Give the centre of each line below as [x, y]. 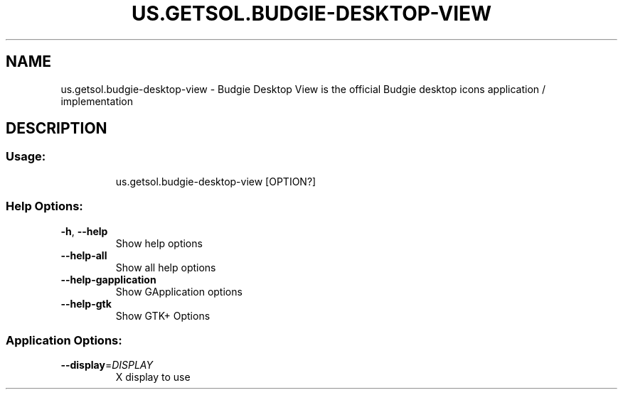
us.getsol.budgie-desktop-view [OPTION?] [216, 181]
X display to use [153, 377]
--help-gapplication [108, 279]
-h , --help [84, 231]
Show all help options [166, 267]
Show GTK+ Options [163, 315]
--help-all [84, 255]
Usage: [26, 157]
